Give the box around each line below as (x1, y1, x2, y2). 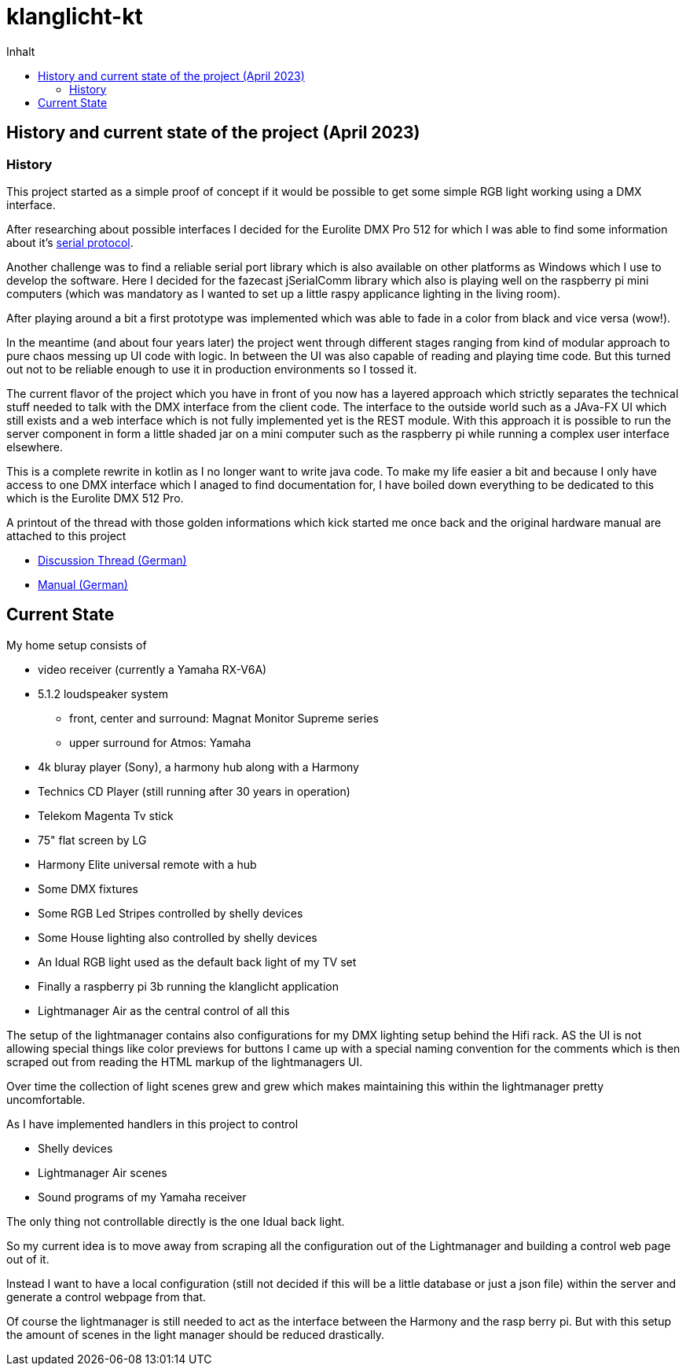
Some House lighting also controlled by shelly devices (38, 930, 317, 944)
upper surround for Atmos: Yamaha (69, 735, 251, 749)
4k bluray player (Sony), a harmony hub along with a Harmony (38, 760, 359, 774)
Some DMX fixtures (38, 881, 138, 896)
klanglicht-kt (6, 3, 143, 30)
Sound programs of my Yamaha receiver (38, 1190, 247, 1204)
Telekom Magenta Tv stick (38, 808, 174, 822)
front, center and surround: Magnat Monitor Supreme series (69, 711, 379, 725)
